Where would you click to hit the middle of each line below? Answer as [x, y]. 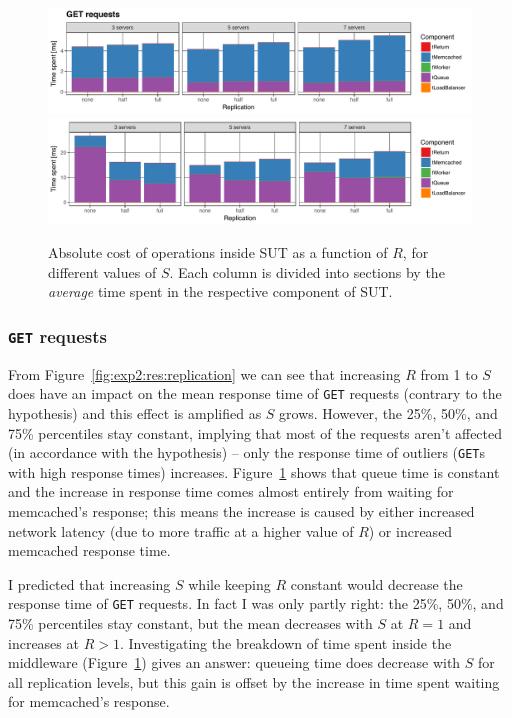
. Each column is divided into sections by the [307, 271]
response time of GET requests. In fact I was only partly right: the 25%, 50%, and [256, 603]
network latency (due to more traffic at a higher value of [181, 530]
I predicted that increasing [89, 583]
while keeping [229, 583]
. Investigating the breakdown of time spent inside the [285, 642]
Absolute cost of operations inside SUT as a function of [218, 252]
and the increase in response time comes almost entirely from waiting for [231, 491]
